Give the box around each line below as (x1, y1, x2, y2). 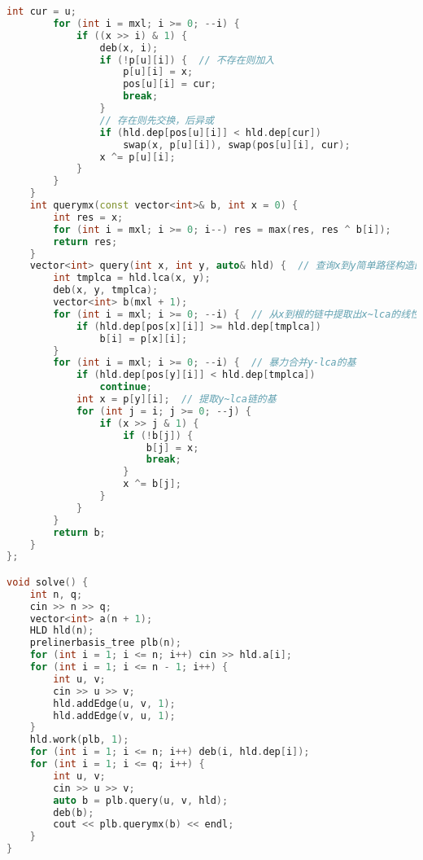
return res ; (53, 235, 118, 248)
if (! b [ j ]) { (123, 429, 194, 441)
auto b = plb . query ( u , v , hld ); (53, 794, 229, 806)
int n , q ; (29, 588, 83, 600)
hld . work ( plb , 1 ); (29, 734, 129, 746)
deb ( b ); (53, 806, 94, 818)
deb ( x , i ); (99, 42, 159, 54)
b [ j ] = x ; (146, 441, 199, 454)
